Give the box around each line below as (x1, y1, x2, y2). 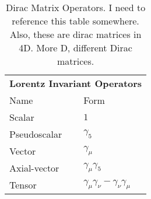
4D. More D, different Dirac (19, 41, 132, 54)
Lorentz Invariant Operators (9, 76, 142, 90)
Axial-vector (9, 161, 59, 174)
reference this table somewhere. (12, 14, 139, 27)
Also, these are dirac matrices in (9, 27, 142, 41)
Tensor (9, 178, 37, 191)
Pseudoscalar (9, 127, 62, 141)
